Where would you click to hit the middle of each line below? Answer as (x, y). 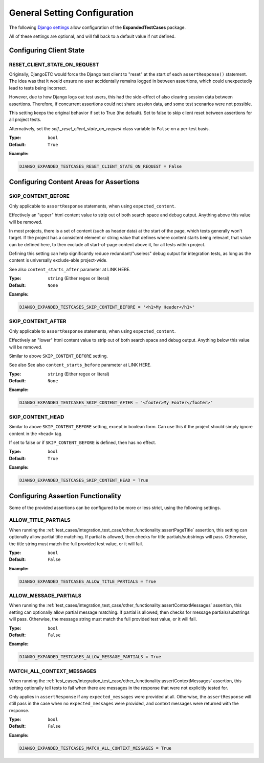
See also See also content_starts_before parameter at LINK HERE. (80, 365)
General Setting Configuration (71, 13)
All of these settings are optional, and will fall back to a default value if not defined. (92, 36)
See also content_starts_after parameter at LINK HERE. (70, 269)
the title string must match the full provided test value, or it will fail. (76, 544)
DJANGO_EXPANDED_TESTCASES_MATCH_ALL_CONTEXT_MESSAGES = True (95, 748)
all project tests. (25, 119)
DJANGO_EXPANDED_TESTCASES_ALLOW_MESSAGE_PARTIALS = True (90, 657)
